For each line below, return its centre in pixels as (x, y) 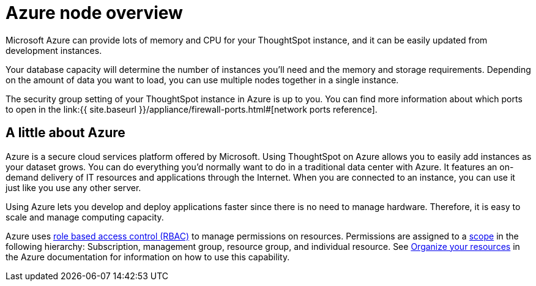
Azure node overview (94, 13)
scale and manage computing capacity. (85, 217)
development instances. (54, 50)
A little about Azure (65, 133)
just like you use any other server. (73, 187)
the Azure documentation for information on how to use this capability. (148, 257)
